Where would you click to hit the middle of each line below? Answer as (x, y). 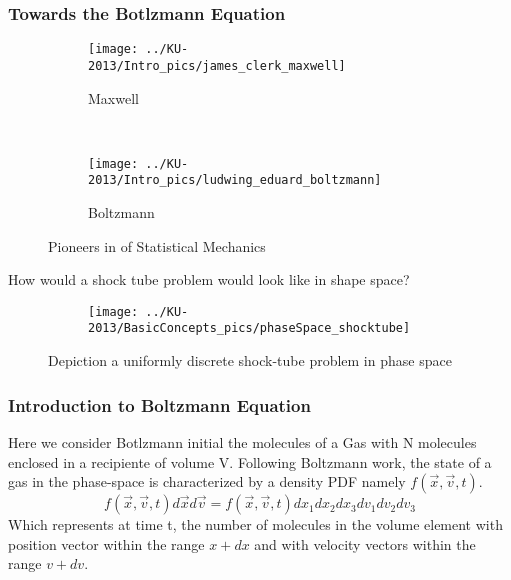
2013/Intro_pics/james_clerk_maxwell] (217, 65)
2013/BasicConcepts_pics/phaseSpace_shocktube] (249, 328)
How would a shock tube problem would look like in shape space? (209, 279)
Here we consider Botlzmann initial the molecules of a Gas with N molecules (242, 441)
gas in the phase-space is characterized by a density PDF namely (207, 481)
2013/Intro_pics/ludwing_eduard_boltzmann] (235, 180)
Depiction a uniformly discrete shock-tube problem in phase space (250, 360)
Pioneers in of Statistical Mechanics (157, 245)
